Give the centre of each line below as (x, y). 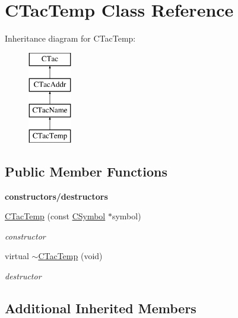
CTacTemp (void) (70, 256)
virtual (17, 256)
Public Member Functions (86, 171)
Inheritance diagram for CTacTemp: (70, 38)
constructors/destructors (56, 196)
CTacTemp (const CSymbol (55, 216)
